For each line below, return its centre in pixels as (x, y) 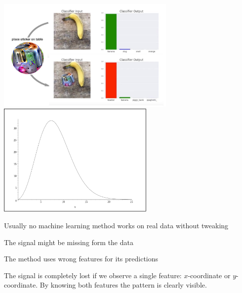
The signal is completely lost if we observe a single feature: (93, 275)
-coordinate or (209, 275)
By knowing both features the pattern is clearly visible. (123, 285)
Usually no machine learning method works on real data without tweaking (116, 225)
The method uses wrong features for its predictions (81, 259)
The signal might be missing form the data (69, 242)
